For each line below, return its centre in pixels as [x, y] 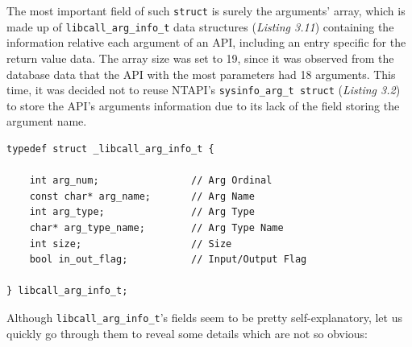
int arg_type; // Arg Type [142, 212]
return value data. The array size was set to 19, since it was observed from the [200, 58]
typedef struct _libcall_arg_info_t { [110, 149]
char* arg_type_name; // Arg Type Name [156, 227]
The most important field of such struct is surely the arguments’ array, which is [206, 10]
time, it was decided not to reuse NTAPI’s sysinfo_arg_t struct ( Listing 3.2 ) [204, 90]
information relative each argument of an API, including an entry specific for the [206, 42]
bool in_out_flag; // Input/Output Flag [168, 260]
